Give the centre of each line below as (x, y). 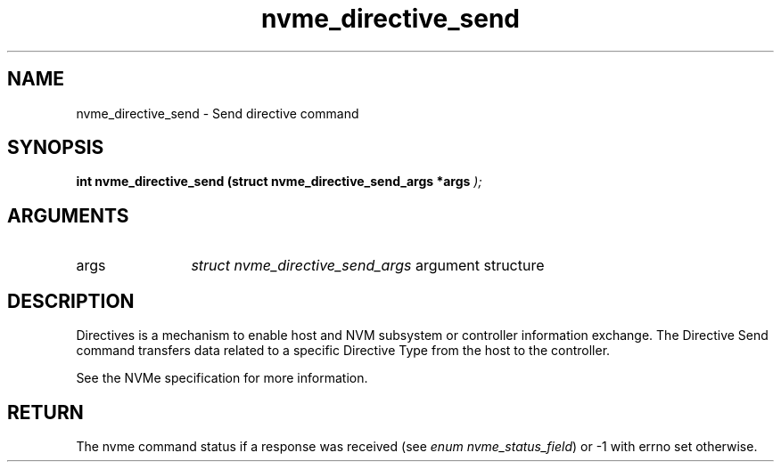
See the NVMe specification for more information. (222, 378)
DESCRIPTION (71, 301)
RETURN (45, 412)
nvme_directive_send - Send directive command (218, 113)
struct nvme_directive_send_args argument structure (368, 266)
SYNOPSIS (56, 148)
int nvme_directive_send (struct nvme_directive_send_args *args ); (279, 182)
